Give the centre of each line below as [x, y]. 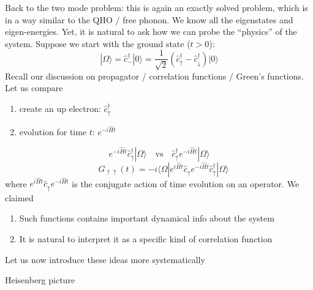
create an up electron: [60, 109]
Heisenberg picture [40, 280]
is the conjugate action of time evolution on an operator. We [186, 183]
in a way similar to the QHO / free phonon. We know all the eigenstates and [149, 19]
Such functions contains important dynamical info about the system [147, 218]
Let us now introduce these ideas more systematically [105, 259]
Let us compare [34, 88]
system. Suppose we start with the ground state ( [98, 43]
